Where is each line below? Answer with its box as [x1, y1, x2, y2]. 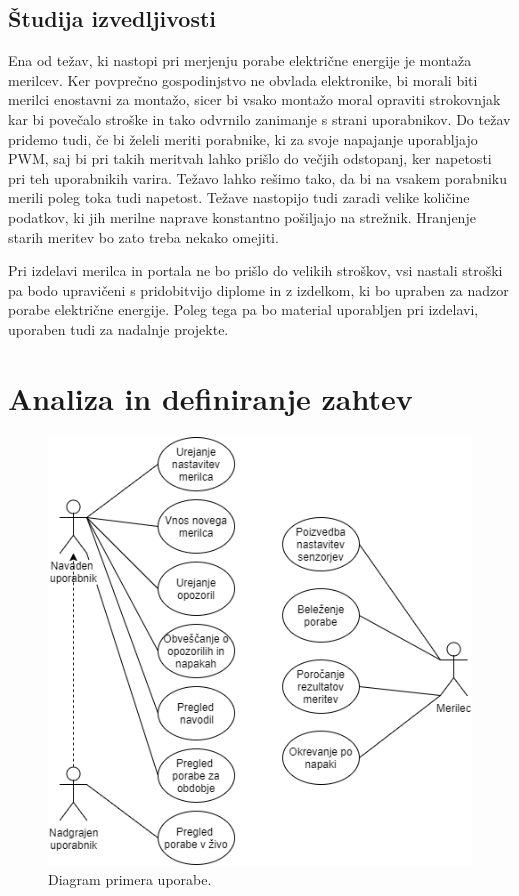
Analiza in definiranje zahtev [8, 377, 413, 418]
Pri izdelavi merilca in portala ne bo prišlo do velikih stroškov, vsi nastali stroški [8, 260, 503, 281]
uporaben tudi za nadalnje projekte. [8, 318, 229, 339]
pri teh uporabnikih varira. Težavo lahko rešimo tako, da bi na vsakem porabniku [8, 167, 507, 188]
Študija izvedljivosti [8, 3, 217, 34]
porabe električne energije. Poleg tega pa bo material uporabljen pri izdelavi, [8, 299, 479, 320]
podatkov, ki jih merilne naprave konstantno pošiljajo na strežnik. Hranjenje [8, 206, 476, 227]
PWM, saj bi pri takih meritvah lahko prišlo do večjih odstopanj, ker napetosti [8, 148, 492, 169]
